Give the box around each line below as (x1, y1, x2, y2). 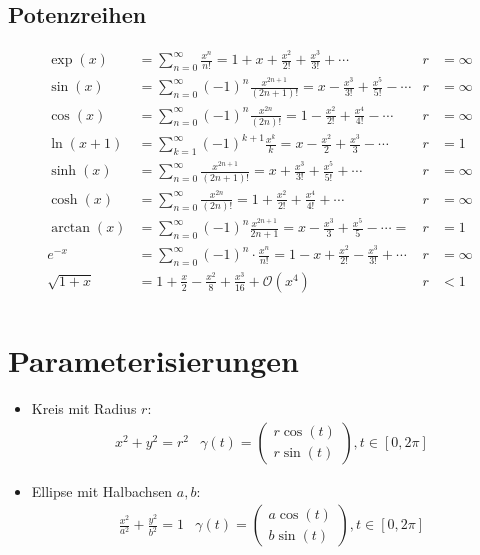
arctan (51, 221, 91, 236)
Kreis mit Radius (31, 398, 137, 419)
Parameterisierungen (8, 340, 299, 381)
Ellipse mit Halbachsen (31, 480, 173, 501)
